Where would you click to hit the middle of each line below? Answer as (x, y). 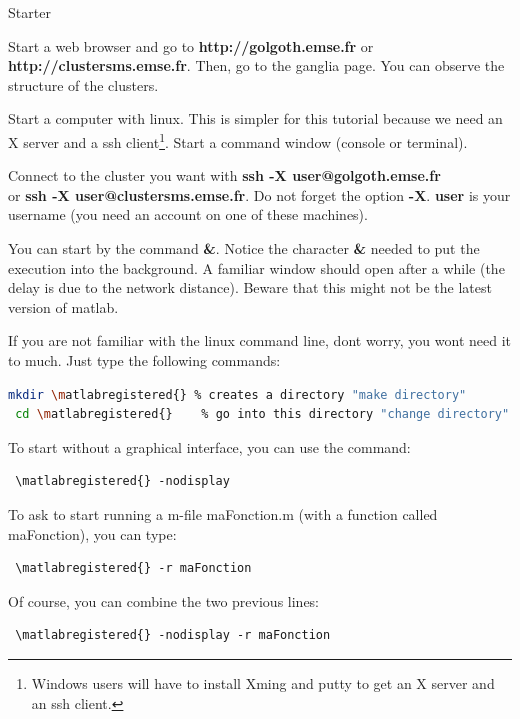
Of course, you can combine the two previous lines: (164, 600)
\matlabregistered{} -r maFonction (133, 568)
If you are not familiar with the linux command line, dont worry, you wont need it (260, 340)
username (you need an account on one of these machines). (188, 214)
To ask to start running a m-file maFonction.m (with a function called (223, 513)
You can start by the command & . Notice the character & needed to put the (244, 248)
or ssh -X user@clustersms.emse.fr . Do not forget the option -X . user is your (259, 194)
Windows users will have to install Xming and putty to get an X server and (263, 682)
